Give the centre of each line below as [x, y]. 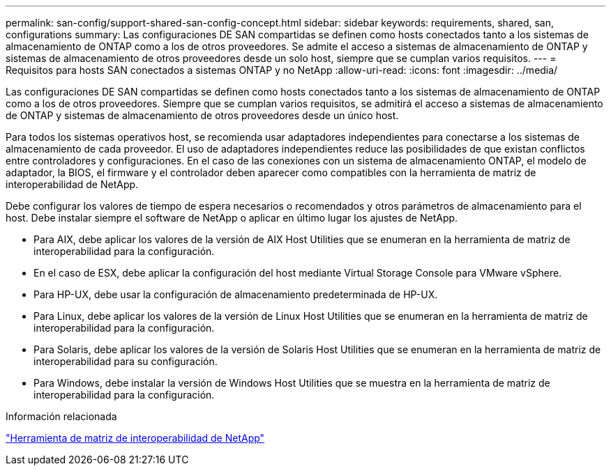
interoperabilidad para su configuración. [126, 361]
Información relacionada [61, 416]
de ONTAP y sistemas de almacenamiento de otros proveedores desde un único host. [202, 115]
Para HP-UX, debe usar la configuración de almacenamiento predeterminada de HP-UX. [236, 294]
